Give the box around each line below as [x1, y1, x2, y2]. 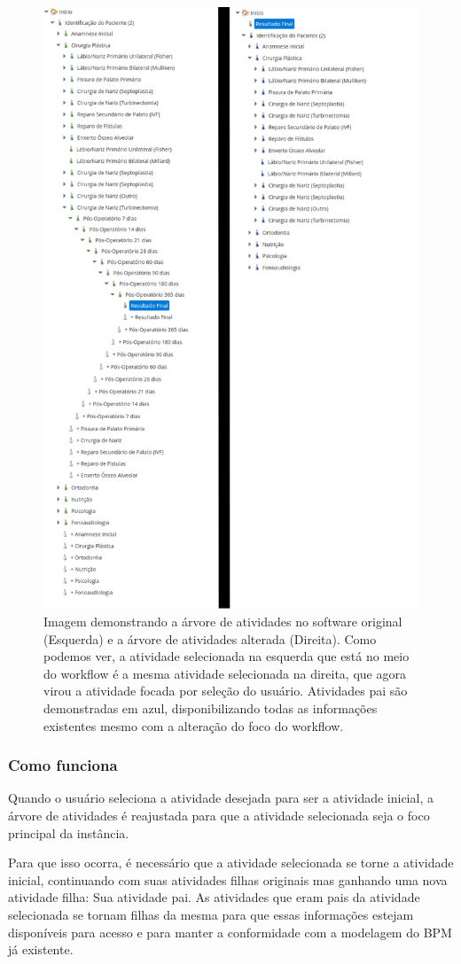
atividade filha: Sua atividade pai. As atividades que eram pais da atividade [8, 888, 420, 906]
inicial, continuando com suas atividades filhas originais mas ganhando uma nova [8, 870, 448, 889]
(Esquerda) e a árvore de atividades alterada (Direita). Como [43, 629, 377, 648]
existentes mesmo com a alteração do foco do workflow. [43, 716, 344, 735]
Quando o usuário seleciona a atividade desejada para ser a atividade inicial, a [8, 789, 434, 807]
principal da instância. [8, 823, 129, 842]
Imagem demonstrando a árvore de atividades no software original [43, 612, 402, 631]
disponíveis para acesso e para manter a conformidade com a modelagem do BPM [8, 922, 452, 941]
